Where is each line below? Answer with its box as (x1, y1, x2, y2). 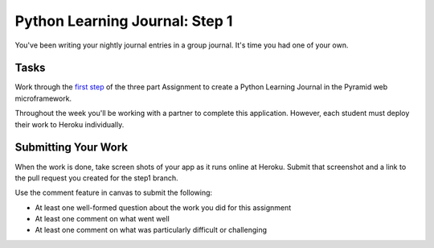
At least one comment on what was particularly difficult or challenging (35, 225, 268, 235)
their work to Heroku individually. (14, 119, 125, 129)
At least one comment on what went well (35, 214, 170, 224)
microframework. (14, 93, 72, 103)
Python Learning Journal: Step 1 (14, 12, 233, 30)
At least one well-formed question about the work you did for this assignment (35, 202, 292, 213)
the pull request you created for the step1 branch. (14, 173, 178, 183)
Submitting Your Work (14, 141, 129, 155)
